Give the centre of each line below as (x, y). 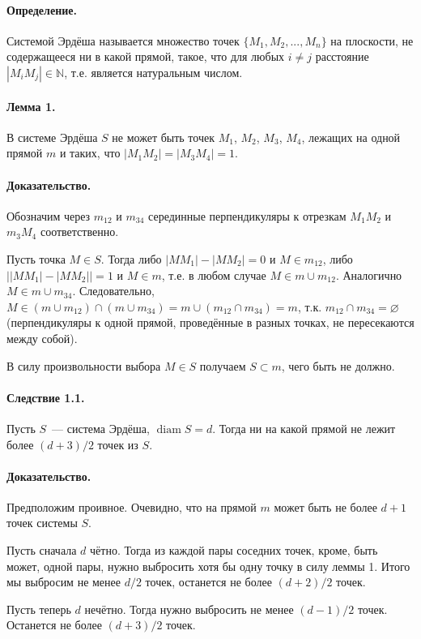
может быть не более (325, 506)
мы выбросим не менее (64, 582)
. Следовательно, (113, 291)
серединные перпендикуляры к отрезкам (247, 215)
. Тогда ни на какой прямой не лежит (304, 428)
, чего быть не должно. (338, 365)
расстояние (342, 56)
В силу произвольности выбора (84, 365)
